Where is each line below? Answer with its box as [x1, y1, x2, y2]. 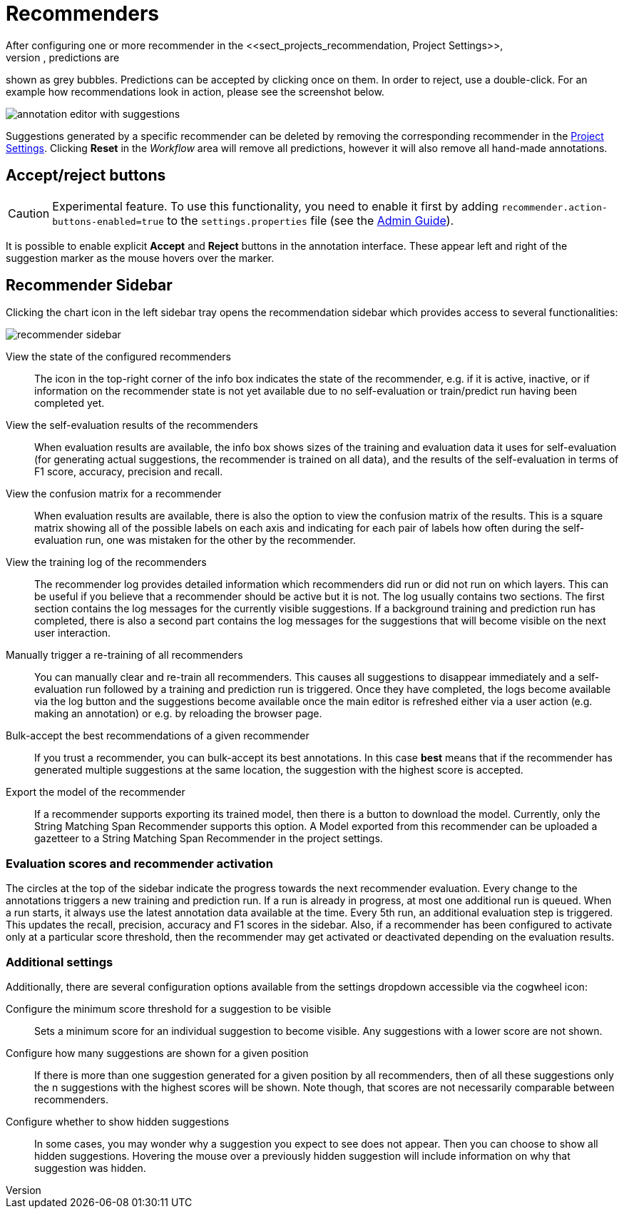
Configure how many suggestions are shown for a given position [6, 1046, 309, 1059]
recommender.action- [501, 201, 608, 213]
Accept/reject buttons [6, 166, 166, 185]
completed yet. [34, 397, 105, 410]
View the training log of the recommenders [6, 556, 207, 569]
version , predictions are [6, 51, 120, 64]
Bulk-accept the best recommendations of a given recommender [6, 729, 310, 742]
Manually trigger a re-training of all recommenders [6, 649, 243, 662]
